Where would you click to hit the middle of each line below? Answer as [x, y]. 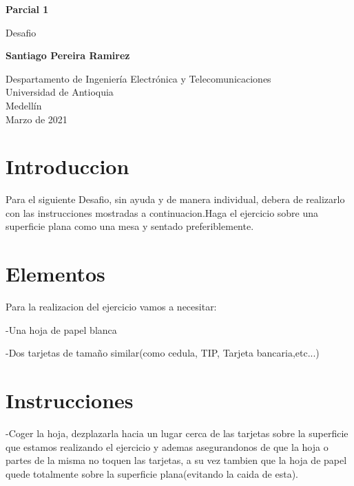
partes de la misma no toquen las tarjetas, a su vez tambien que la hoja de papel [176, 460]
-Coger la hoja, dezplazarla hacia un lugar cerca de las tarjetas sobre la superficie [177, 433]
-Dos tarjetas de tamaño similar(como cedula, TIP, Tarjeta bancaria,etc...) [163, 353]
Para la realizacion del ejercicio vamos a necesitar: [111, 307]
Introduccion [67, 166]
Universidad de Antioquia [60, 92]
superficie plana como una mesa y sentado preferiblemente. [130, 226]
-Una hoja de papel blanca [61, 329]
